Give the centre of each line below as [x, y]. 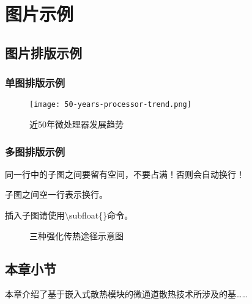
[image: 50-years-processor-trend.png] [110, 105]
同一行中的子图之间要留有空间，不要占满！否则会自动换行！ [125, 174]
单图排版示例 [35, 83]
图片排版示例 [43, 52]
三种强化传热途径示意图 [76, 235]
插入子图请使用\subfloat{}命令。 [69, 215]
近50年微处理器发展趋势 [76, 124]
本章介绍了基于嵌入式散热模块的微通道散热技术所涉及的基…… [126, 294]
